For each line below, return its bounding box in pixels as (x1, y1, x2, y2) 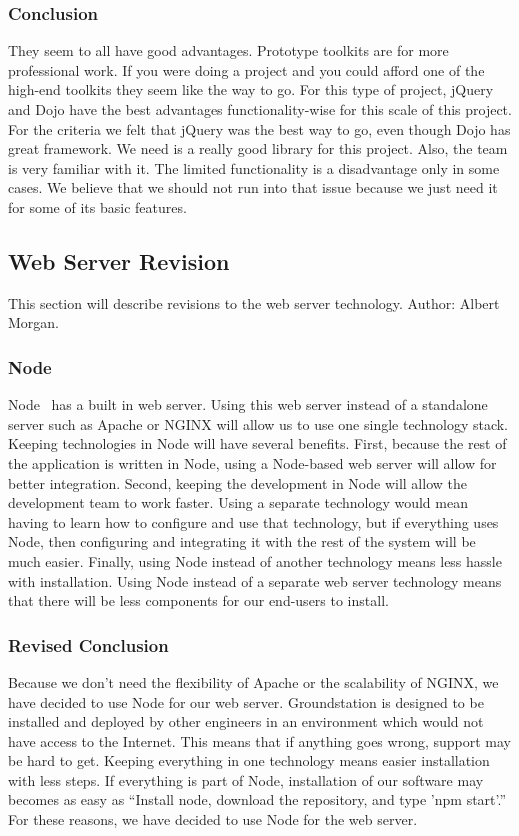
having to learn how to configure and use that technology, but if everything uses (8, 511, 499, 532)
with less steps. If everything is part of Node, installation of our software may (8, 769, 484, 790)
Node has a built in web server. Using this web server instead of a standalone (8, 394, 488, 415)
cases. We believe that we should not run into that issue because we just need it (8, 177, 498, 198)
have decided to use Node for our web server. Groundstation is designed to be (8, 691, 484, 712)
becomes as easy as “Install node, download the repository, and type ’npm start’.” (8, 789, 507, 810)
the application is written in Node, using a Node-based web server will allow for (8, 452, 497, 473)
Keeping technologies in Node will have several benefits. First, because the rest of (8, 433, 507, 454)
